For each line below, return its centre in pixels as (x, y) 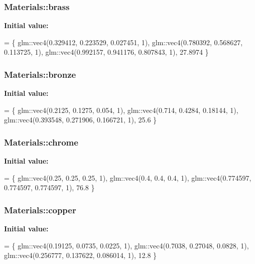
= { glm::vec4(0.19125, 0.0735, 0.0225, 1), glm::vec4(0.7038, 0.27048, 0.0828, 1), (126, 245)
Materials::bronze (40, 74)
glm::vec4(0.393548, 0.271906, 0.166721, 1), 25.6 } (81, 120)
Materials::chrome (41, 142)
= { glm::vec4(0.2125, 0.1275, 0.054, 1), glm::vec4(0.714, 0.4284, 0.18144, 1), (121, 110)
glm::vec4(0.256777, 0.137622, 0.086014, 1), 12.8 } (81, 255)
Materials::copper (40, 210)
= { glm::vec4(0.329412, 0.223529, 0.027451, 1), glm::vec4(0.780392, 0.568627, (123, 42)
